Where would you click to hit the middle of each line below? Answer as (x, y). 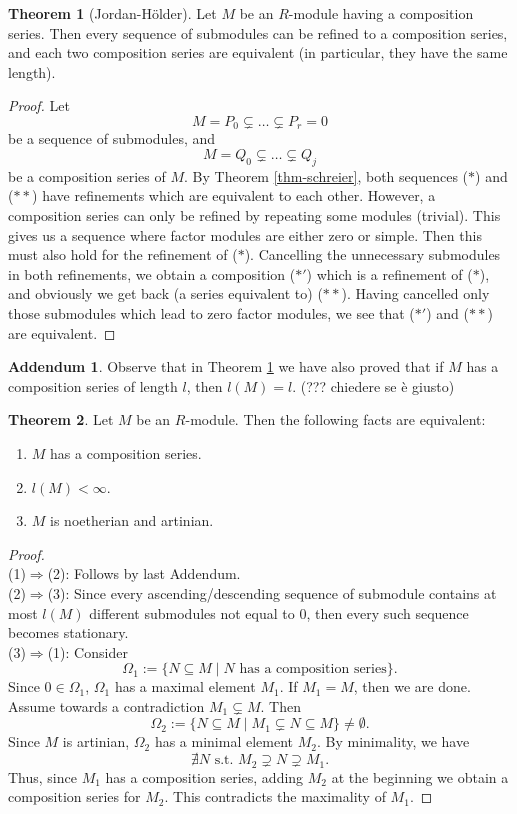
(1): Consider (87, 651)
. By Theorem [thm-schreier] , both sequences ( (326, 175)
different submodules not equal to (192, 612)
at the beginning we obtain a (420, 776)
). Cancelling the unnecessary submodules (372, 254)
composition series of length (93, 385)
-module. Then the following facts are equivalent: (335, 419)
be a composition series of (87, 175)
